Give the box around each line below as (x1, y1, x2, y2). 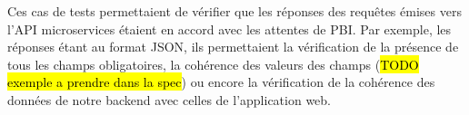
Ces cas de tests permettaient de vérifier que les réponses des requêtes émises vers (7, 2, 462, 20)
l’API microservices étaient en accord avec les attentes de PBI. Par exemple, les (7, 19, 452, 38)
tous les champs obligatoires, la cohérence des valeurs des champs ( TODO (7, 54, 419, 73)
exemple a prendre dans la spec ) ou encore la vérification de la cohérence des (7, 72, 435, 91)
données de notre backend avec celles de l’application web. (7, 90, 331, 109)
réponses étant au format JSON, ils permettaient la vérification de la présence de (7, 37, 459, 56)
